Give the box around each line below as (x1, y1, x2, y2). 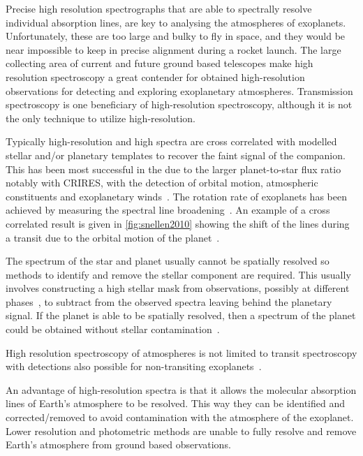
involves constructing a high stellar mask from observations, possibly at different (6, 281, 350, 295)
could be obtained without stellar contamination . (6, 322, 220, 337)
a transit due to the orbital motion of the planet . (6, 230, 220, 244)
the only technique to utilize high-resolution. (6, 110, 195, 125)
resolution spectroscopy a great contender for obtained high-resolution (6, 69, 305, 84)
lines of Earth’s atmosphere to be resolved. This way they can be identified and (6, 396, 346, 411)
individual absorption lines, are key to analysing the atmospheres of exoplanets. (6, 15, 346, 29)
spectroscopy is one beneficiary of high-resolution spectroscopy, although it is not (6, 97, 353, 112)
